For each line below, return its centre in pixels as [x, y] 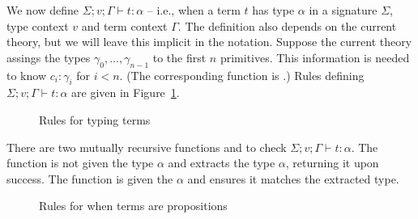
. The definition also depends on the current [287, 25]
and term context [124, 25]
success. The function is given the [90, 178]
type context [38, 25]
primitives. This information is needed [315, 57]
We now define [43, 10]
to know [26, 75]
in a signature [343, 10]
